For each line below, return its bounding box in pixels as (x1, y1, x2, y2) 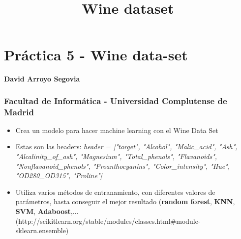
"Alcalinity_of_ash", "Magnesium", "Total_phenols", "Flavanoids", (15, 151, 217, 161)
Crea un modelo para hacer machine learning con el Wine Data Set (15, 125, 218, 135)
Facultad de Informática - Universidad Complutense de (4, 94, 227, 106)
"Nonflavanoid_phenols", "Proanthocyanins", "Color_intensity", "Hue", (15, 160, 230, 171)
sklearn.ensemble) (15, 225, 69, 236)
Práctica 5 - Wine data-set (4, 45, 188, 65)
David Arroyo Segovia (4, 74, 80, 84)
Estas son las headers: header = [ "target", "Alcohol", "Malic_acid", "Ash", (15, 141, 238, 152)
